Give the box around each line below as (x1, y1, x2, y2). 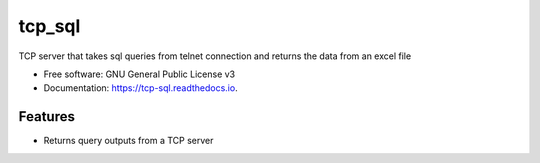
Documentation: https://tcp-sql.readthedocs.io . (43, 82, 239, 94)
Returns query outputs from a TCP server (43, 135, 214, 147)
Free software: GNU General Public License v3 (43, 68, 236, 80)
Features (18, 108, 75, 125)
